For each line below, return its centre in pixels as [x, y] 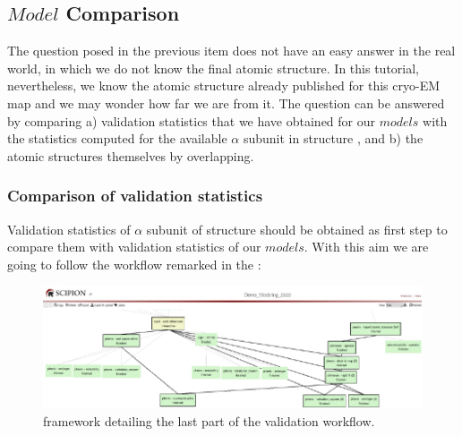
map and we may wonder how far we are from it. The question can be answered [226, 103]
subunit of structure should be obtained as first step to [297, 229]
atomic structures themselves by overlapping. [131, 155]
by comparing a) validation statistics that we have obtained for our [192, 120]
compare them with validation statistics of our [134, 247]
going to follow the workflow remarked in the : [134, 264]
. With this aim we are [366, 247]
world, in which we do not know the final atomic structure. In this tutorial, [213, 68]
